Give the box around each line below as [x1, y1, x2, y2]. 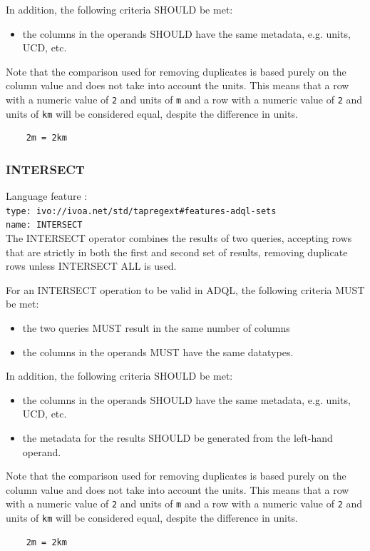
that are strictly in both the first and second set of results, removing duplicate [6, 244, 348, 259]
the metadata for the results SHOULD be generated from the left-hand [22, 430, 333, 445]
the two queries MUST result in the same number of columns [22, 320, 290, 335]
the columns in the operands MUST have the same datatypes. [22, 344, 294, 359]
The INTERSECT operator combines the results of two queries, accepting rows [6, 231, 352, 245]
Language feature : [6, 188, 88, 203]
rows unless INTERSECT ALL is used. [6, 258, 177, 273]
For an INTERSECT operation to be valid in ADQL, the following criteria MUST [6, 282, 365, 297]
